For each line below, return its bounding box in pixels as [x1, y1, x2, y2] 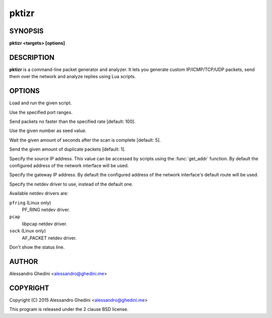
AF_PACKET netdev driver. [22, 235, 77, 241]
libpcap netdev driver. [22, 221, 67, 227]
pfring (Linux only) [9, 200, 51, 206]
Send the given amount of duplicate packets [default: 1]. [9, 146, 126, 152]
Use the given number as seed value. [9, 128, 87, 134]
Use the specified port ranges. [9, 109, 73, 115]
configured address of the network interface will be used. [9, 163, 129, 168]
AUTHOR [9, 257, 38, 266]
